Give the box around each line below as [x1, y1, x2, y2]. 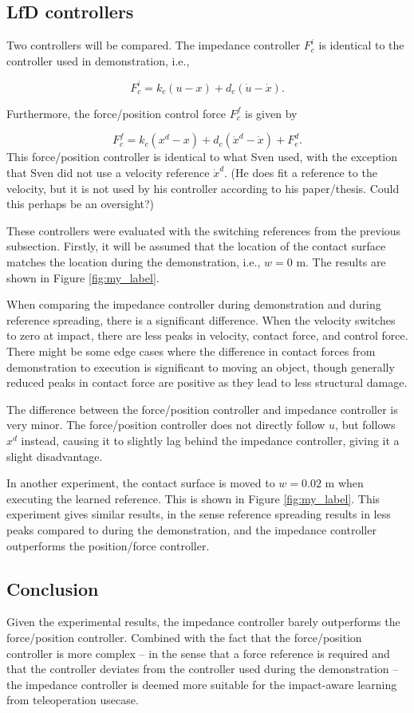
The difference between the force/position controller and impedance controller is [6, 400, 398, 417]
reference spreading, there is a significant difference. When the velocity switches [6, 311, 396, 328]
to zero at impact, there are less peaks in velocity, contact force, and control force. [6, 327, 408, 344]
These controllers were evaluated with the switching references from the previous [6, 222, 401, 238]
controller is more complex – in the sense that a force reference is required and [6, 644, 390, 661]
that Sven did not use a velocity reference [6, 164, 210, 181]
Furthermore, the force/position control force [6, 104, 227, 121]
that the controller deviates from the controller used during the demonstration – [6, 660, 399, 677]
